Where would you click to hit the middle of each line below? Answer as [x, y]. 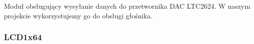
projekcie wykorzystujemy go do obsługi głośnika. [78, 15]
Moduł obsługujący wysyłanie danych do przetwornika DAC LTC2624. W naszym [127, 6]
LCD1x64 [23, 37]
